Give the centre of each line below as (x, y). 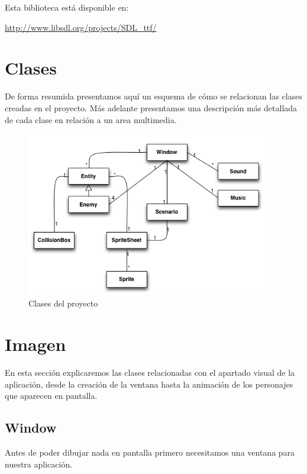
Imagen (35, 344)
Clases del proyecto (63, 303)
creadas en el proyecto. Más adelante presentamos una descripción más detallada (151, 107)
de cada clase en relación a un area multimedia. (91, 119)
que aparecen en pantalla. (51, 396)
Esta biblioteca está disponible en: (67, 7)
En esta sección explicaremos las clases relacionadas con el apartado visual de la (150, 373)
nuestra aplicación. (39, 464)
